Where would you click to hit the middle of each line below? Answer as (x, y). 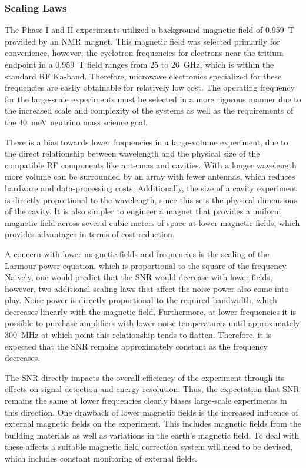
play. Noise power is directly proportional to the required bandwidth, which (141, 300)
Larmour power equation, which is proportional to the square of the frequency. (147, 265)
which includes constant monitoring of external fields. (101, 458)
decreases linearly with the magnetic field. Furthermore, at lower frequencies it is (151, 311)
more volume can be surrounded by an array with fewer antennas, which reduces (150, 176)
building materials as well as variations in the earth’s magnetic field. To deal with (152, 435)
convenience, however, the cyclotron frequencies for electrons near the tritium (144, 53)
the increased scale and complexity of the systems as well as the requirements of (149, 110)
